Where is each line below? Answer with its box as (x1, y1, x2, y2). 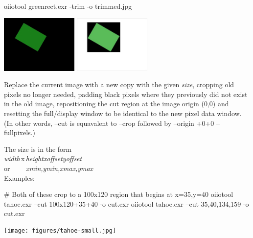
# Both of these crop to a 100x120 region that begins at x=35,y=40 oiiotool (4, 189, 233, 199)
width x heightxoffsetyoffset (4, 153, 82, 164)
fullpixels (4, 127, 31, 138)
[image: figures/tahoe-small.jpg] (4, 227, 116, 234)
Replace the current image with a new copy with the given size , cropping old (4, 79, 234, 90)
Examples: (4, 172, 35, 183)
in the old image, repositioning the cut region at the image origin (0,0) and (4, 98, 229, 109)
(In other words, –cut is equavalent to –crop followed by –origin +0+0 (4, 118, 214, 128)
